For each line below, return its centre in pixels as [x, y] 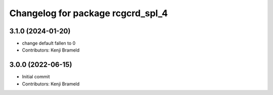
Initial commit [36, 77]
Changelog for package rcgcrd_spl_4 [88, 13]
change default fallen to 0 [49, 43]
